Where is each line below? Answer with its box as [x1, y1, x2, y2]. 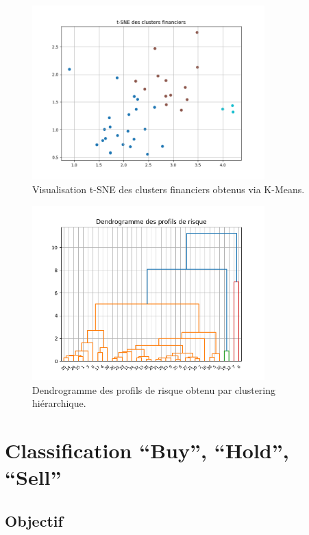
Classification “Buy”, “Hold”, [5, 436, 289, 464]
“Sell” [5, 463, 62, 491]
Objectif [5, 510, 63, 531]
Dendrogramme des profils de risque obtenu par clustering [32, 382, 276, 397]
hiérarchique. [32, 396, 86, 410]
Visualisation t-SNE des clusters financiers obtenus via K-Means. [32, 182, 305, 196]
